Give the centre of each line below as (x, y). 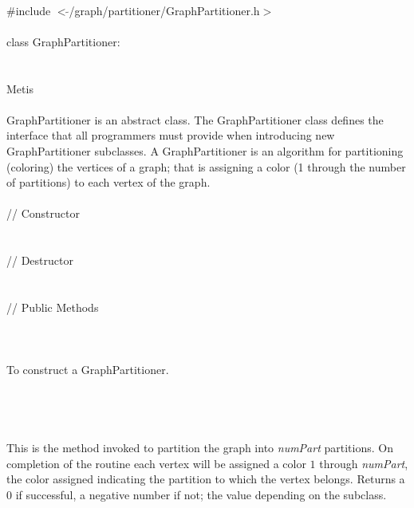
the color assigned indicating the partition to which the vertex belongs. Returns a (206, 479)
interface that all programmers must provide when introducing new (171, 135)
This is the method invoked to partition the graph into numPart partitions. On (200, 448)
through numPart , (364, 463)
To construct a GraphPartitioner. (88, 370)
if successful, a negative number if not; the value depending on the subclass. (201, 494)
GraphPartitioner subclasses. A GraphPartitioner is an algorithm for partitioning (205, 150)
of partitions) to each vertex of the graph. (108, 182)
